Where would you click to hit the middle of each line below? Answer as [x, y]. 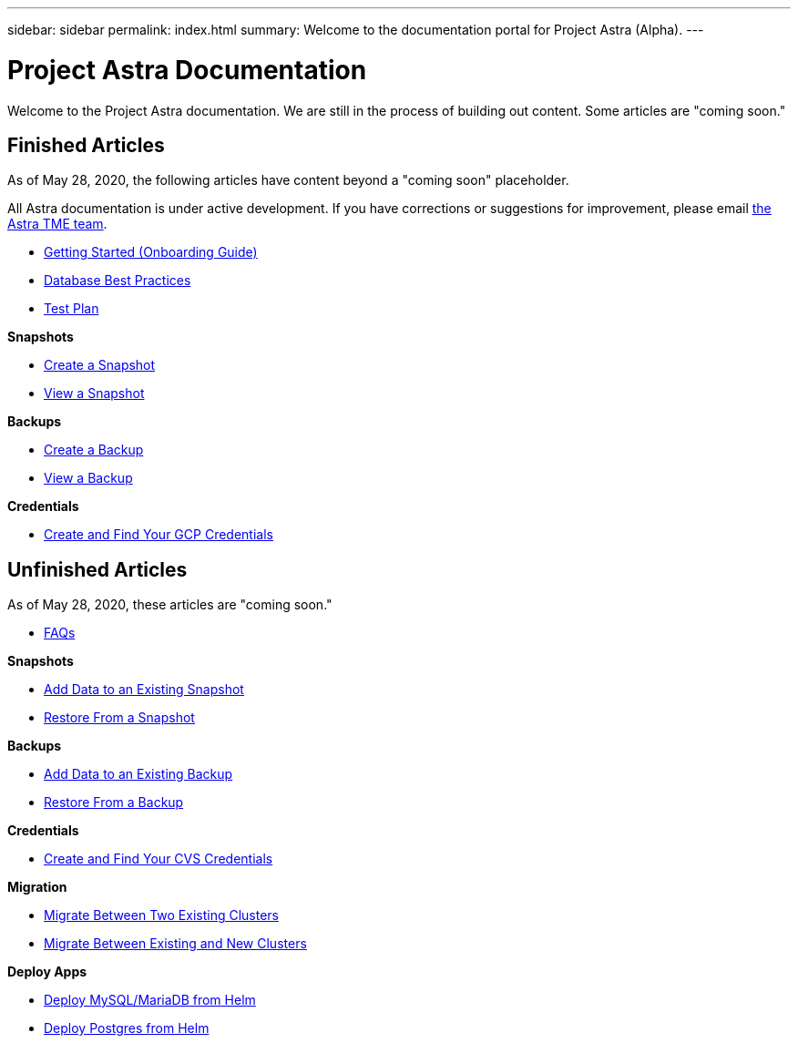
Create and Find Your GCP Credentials [159, 535]
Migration [37, 887]
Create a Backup [94, 450]
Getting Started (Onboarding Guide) [151, 252]
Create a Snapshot [100, 365]
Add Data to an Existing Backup [138, 774]
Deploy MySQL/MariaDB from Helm [150, 1000]
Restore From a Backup [114, 803]
